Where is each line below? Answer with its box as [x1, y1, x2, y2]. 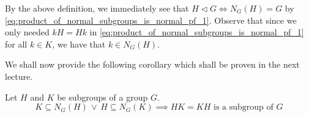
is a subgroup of [214, 103, 274, 112]
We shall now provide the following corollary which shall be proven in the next [5, 58, 300, 71]
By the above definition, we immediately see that [5, 2, 189, 14]
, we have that [52, 37, 106, 50]
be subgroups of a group [57, 90, 148, 103]
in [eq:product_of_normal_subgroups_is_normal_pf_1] [89, 26, 304, 38]
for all [5, 37, 28, 50]
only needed [5, 26, 50, 38]
